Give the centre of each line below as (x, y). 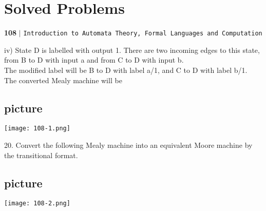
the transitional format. (41, 155)
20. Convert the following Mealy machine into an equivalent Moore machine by (128, 145)
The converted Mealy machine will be (63, 80)
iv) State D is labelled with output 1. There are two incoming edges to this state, (132, 50)
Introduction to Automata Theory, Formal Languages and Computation (143, 34)
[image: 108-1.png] (37, 129)
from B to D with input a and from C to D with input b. (94, 60)
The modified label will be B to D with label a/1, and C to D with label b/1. (126, 70)
